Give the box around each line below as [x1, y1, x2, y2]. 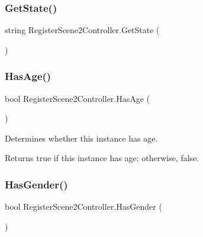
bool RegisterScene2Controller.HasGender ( [5, 200, 162, 213]
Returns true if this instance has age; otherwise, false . [5, 152, 199, 164]
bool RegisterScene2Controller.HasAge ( [5, 92, 150, 104]
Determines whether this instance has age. [5, 132, 158, 144]
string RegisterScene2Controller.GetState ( [5, 24, 160, 36]
